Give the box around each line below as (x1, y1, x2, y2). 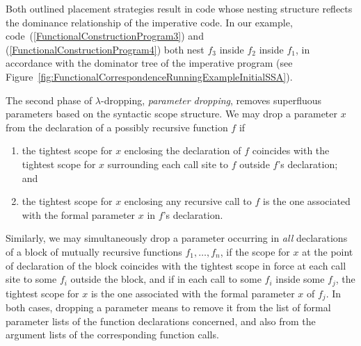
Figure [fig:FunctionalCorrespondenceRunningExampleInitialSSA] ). (6, 69, 293, 83)
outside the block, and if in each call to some (70, 272, 262, 286)
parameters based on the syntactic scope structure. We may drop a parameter (6, 106, 338, 121)
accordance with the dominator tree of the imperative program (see (6, 56, 293, 70)
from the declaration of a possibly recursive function (6, 120, 228, 134)
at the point (302, 244, 353, 258)
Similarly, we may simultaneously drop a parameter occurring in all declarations (6, 231, 348, 245)
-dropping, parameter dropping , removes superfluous (101, 92, 322, 107)
